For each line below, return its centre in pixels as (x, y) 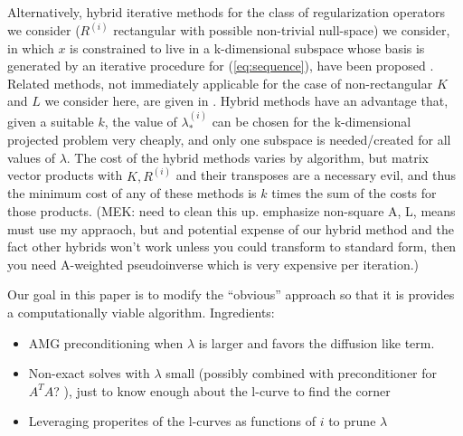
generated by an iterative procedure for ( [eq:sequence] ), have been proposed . (221, 66)
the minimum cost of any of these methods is (132, 193)
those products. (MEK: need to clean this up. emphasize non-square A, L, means (231, 211)
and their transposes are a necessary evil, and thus (316, 175)
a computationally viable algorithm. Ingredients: (141, 313)
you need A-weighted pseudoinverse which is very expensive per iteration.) (213, 264)
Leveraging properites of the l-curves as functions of (172, 421)
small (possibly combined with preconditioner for (302, 373)
